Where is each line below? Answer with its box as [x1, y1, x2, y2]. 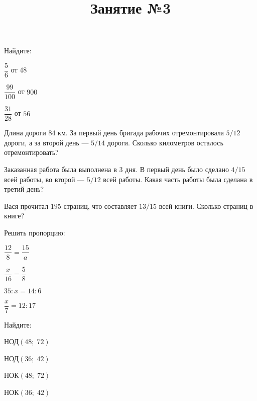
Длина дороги [4, 127, 46, 138]
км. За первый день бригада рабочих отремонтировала [58, 127, 224, 138]
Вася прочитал [4, 200, 49, 211]
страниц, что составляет [63, 200, 137, 211]
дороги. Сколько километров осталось [107, 137, 223, 147]
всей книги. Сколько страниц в [159, 200, 253, 211]
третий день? [4, 184, 44, 194]
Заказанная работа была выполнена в [4, 164, 117, 174]
